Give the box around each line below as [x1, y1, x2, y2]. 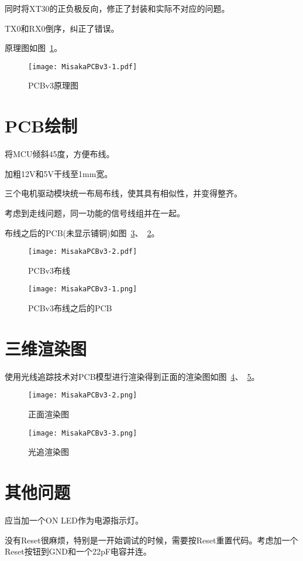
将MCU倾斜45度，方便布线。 [5, 148, 115, 160]
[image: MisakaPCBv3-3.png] [28, 429, 137, 437]
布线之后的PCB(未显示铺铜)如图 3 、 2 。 [5, 226, 160, 239]
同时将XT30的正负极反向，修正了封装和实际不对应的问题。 [5, 2, 230, 14]
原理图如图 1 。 [5, 42, 62, 54]
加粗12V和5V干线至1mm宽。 [5, 167, 113, 179]
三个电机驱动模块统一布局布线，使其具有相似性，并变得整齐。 [5, 187, 242, 199]
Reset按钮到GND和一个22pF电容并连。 [5, 545, 151, 557]
